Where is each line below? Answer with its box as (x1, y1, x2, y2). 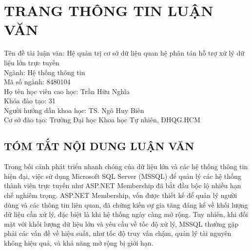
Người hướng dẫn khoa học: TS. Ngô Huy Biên (4, 105, 144, 115)
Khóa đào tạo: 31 (4, 96, 56, 106)
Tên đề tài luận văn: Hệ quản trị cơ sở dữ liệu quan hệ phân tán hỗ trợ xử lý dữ (4, 48, 245, 58)
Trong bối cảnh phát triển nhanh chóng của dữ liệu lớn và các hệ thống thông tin (4, 161, 248, 172)
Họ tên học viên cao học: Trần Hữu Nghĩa (4, 86, 130, 96)
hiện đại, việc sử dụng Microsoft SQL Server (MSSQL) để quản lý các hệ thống (4, 171, 241, 181)
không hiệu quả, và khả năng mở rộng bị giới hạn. (4, 238, 154, 248)
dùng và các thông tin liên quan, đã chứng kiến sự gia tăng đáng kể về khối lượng (4, 199, 248, 210)
